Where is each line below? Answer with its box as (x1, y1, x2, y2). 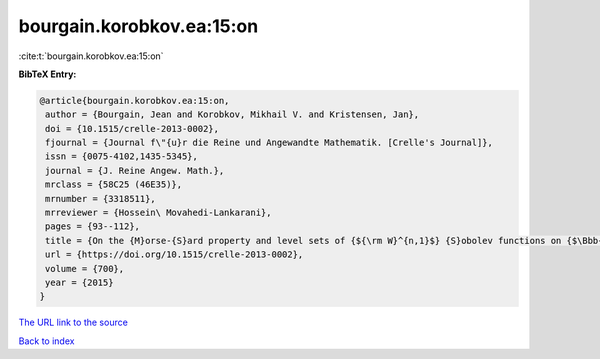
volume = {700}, (45, 263, 125, 274)
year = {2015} (45, 277, 114, 288)
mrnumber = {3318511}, (45, 193, 157, 204)
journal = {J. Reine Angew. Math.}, (45, 165, 225, 176)
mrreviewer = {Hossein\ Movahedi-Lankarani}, (45, 207, 272, 219)
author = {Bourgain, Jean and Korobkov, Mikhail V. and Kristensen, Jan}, (45, 109, 420, 120)
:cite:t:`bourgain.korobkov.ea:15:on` (18, 50, 164, 62)
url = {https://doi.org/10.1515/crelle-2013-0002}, (45, 249, 304, 260)
